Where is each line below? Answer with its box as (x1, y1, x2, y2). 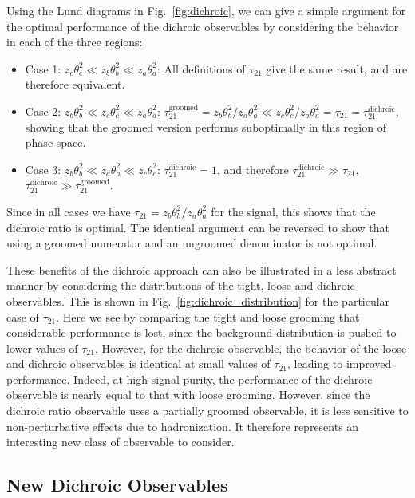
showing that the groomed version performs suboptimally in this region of (25, 118, 386, 135)
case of (6, 308, 39, 325)
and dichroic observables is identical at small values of (6, 355, 271, 372)
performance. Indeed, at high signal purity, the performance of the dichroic (6, 370, 373, 387)
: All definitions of (156, 60, 246, 77)
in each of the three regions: (6, 34, 143, 50)
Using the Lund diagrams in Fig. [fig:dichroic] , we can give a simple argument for (6, 2, 406, 18)
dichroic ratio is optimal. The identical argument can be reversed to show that (6, 219, 389, 235)
